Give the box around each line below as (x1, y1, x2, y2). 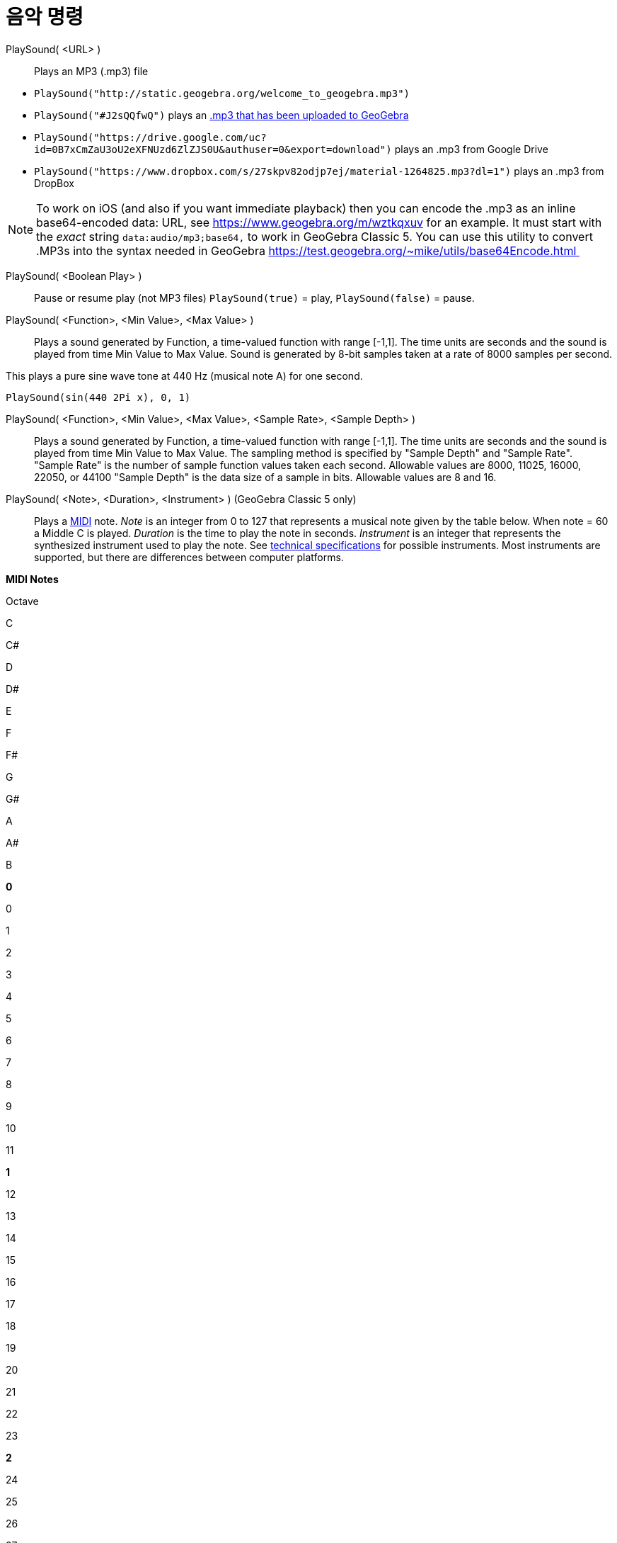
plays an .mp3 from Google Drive (394, 142, 548, 155)
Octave (6, 594, 39, 607)
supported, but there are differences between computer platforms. (34, 550, 344, 563)
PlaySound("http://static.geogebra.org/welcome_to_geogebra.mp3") (34, 87, 410, 99)
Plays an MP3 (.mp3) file (34, 64, 149, 77)
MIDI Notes (6, 572, 59, 585)
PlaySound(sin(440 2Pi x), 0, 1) (6, 391, 191, 403)
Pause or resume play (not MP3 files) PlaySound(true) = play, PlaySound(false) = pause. (34, 291, 475, 304)
